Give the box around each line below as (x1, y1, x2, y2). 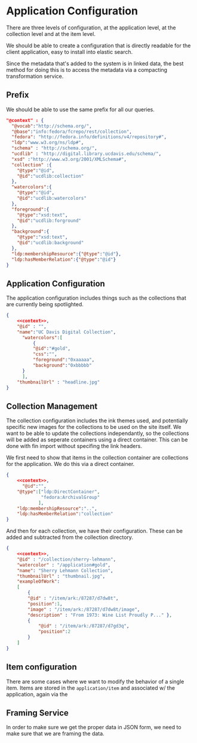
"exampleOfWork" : (17, 578, 60, 584)
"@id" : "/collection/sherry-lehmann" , (17, 556, 116, 562)
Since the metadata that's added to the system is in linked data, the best (6, 60, 184, 67)
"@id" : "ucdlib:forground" (17, 217, 82, 224)
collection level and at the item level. (6, 30, 96, 37)
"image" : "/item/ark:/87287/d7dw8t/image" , (27, 606, 140, 613)
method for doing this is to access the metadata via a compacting (6, 66, 168, 73)
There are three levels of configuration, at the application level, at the (6, 24, 176, 31)
